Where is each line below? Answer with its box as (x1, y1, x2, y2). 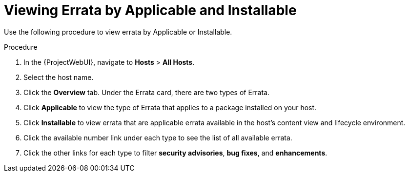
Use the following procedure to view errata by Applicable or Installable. (4, 27, 232, 36)
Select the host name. (23, 73, 94, 81)
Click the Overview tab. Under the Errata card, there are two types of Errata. (23, 88, 270, 97)
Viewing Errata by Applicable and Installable (4, 2, 297, 19)
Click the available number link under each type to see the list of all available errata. (23, 133, 292, 142)
